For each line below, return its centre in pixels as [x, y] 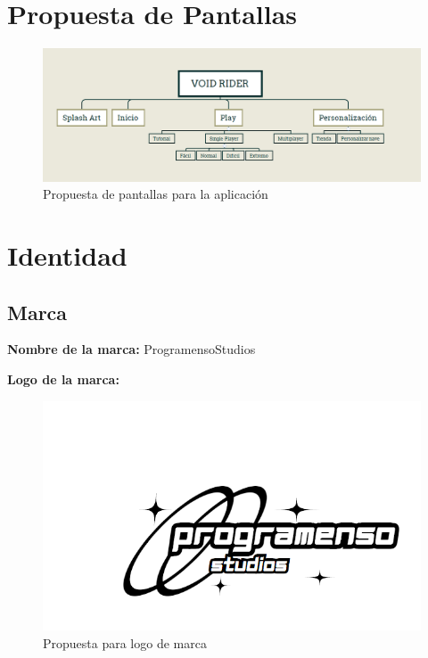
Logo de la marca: [63, 378]
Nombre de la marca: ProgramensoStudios [132, 349]
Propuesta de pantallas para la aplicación [156, 194]
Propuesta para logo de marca [125, 642]
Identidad [67, 255]
